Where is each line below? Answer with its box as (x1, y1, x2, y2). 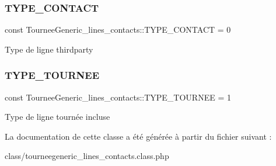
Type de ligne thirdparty (5, 43, 93, 55)
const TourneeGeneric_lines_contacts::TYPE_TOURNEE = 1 (5, 91, 231, 103)
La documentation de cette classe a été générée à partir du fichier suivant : (5, 130, 272, 142)
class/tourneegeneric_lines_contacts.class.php (5, 150, 169, 162)
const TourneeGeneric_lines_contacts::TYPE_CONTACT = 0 (5, 23, 231, 36)
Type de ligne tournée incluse (5, 110, 110, 123)
